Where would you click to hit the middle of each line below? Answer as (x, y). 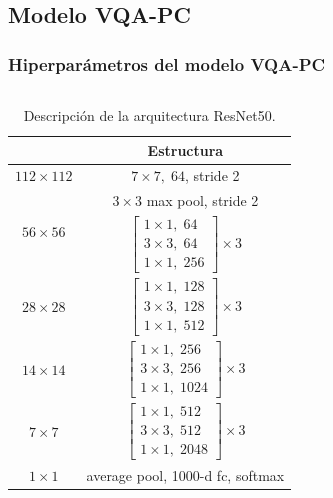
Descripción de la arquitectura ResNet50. (149, 115)
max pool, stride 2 (202, 200)
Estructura (185, 149)
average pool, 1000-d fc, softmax (185, 474)
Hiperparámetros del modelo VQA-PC (167, 63)
